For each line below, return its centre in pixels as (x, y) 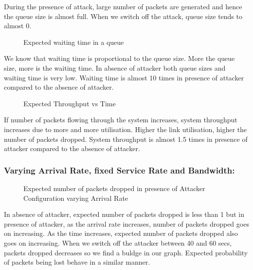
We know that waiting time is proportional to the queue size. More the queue (119, 58)
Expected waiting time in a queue (74, 42)
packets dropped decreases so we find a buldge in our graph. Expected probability (126, 252)
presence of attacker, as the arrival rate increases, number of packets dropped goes (126, 223)
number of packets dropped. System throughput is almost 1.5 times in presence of (126, 139)
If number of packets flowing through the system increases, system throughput (121, 120)
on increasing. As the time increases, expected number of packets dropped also (121, 233)
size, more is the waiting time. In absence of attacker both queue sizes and (115, 67)
